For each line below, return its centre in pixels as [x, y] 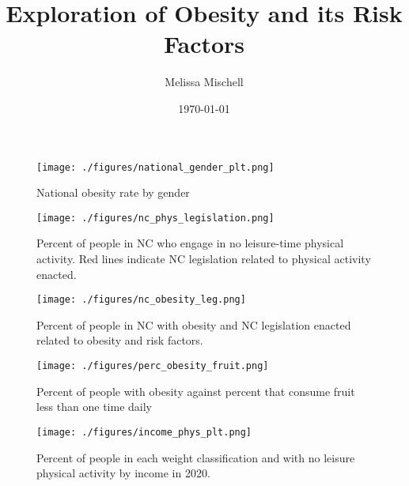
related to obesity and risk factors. [120, 340]
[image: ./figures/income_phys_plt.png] [144, 432]
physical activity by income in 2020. [123, 473]
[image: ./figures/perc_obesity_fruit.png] [153, 366]
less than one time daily [94, 407]
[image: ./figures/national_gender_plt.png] [155, 167]
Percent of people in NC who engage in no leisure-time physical [190, 243]
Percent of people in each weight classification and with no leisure [196, 457]
